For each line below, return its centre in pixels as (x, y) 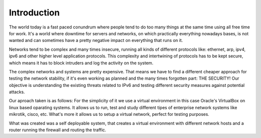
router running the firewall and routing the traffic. (58, 130)
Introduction (34, 13)
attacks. (17, 92)
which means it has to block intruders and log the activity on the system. (81, 63)
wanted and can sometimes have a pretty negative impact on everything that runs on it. (96, 41)
